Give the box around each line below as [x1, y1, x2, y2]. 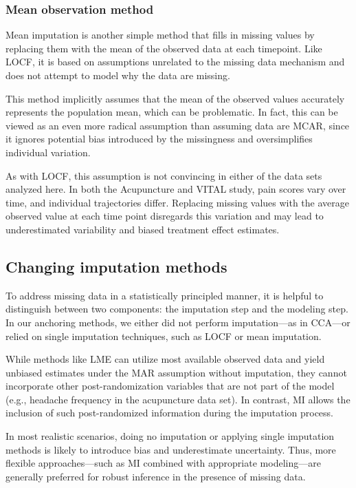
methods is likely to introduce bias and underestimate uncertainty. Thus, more [5, 442, 336, 456]
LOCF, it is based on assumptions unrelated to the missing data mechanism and [5, 54, 345, 69]
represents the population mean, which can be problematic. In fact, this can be [5, 105, 338, 119]
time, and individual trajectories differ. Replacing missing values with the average [5, 195, 349, 209]
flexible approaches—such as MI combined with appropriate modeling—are [5, 456, 321, 470]
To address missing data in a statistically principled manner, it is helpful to [5, 288, 324, 302]
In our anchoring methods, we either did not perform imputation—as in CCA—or [5, 315, 351, 329]
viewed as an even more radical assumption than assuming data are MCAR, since [5, 118, 350, 132]
